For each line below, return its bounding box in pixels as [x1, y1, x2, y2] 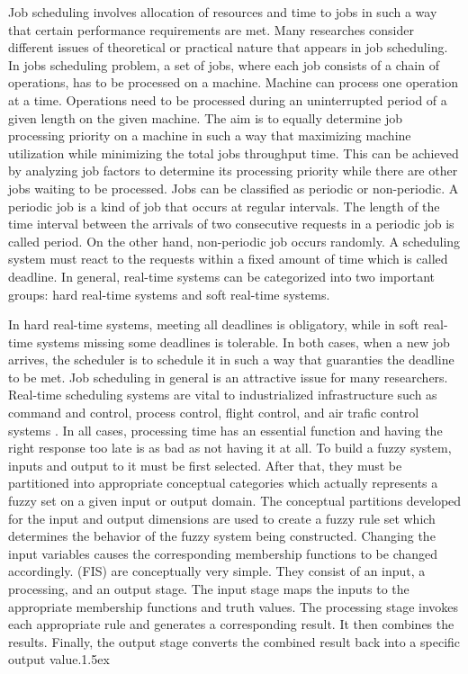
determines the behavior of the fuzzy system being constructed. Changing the [8, 526, 436, 545]
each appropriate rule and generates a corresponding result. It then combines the [8, 615, 454, 634]
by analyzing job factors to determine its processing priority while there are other [8, 161, 458, 180]
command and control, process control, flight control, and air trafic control [8, 403, 419, 422]
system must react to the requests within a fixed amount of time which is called [8, 249, 448, 268]
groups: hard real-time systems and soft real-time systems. [8, 284, 330, 303]
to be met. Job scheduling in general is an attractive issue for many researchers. [8, 367, 448, 386]
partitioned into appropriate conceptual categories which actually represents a [8, 473, 438, 492]
